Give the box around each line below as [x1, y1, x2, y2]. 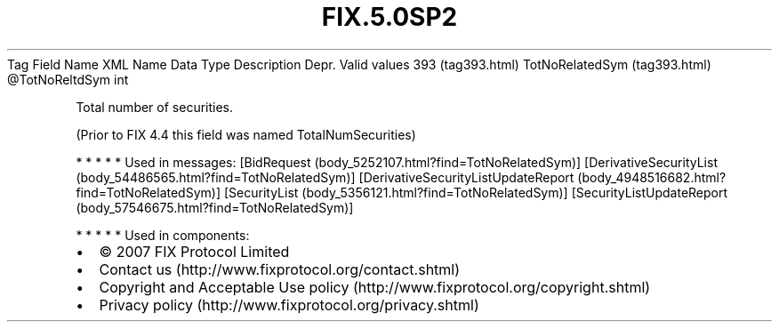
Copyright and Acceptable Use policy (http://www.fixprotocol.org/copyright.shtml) [99, 277, 651, 296]
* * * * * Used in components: [76, 227, 250, 243]
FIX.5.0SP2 [321, 2, 458, 32]
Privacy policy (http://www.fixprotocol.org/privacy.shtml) [99, 295, 479, 314]
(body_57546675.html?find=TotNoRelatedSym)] [76, 199, 354, 215]
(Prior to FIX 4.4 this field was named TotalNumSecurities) [76, 126, 416, 142]
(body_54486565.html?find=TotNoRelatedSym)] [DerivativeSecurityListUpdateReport [76, 169, 574, 185]
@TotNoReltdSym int [7, 71, 129, 87]
